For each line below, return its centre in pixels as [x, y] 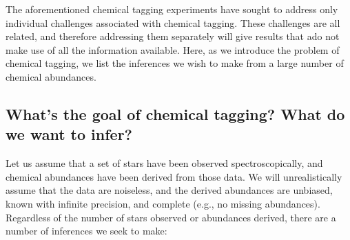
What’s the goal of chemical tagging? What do [175, 113]
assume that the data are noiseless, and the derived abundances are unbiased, [169, 190]
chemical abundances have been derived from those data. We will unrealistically [174, 176]
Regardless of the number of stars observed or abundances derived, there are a [171, 217]
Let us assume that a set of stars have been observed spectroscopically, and [164, 163]
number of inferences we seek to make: [86, 231]
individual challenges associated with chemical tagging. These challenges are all [173, 22]
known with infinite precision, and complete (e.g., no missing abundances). [163, 203]
